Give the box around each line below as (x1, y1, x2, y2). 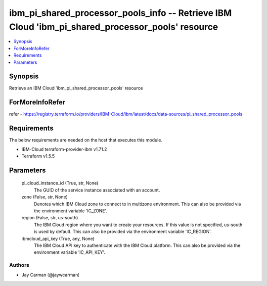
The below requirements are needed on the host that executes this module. (9, 137, 163, 143)
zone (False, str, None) (21, 194, 68, 200)
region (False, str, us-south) (21, 215, 79, 221)
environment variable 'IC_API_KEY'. (34, 249, 106, 255)
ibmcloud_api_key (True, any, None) (21, 236, 95, 241)
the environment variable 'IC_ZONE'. (34, 208, 107, 214)
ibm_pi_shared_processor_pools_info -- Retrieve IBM (9, 7, 232, 18)
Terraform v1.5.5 (21, 153, 55, 159)
